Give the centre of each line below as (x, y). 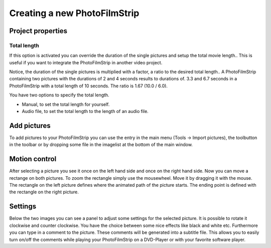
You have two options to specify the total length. (59, 95)
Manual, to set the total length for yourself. (66, 104)
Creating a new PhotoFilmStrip (74, 13)
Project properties (38, 31)
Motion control (33, 159)
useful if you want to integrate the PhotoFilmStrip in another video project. (86, 62)
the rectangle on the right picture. (44, 192)
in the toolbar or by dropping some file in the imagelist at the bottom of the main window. (101, 145)
